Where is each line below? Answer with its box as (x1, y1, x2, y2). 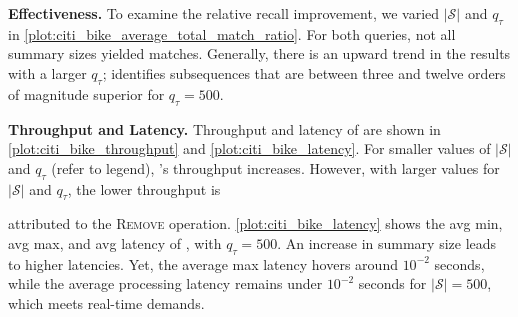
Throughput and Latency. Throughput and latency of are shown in (8, 118, 441, 139)
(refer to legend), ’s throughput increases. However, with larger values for (51, 157, 500, 178)
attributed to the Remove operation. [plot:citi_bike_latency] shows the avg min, (8, 213, 503, 234)
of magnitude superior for (8, 83, 165, 104)
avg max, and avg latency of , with (8, 232, 222, 253)
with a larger (8, 62, 87, 83)
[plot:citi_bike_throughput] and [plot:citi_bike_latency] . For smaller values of (8, 138, 491, 159)
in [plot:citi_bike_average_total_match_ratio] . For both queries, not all (8, 23, 456, 44)
